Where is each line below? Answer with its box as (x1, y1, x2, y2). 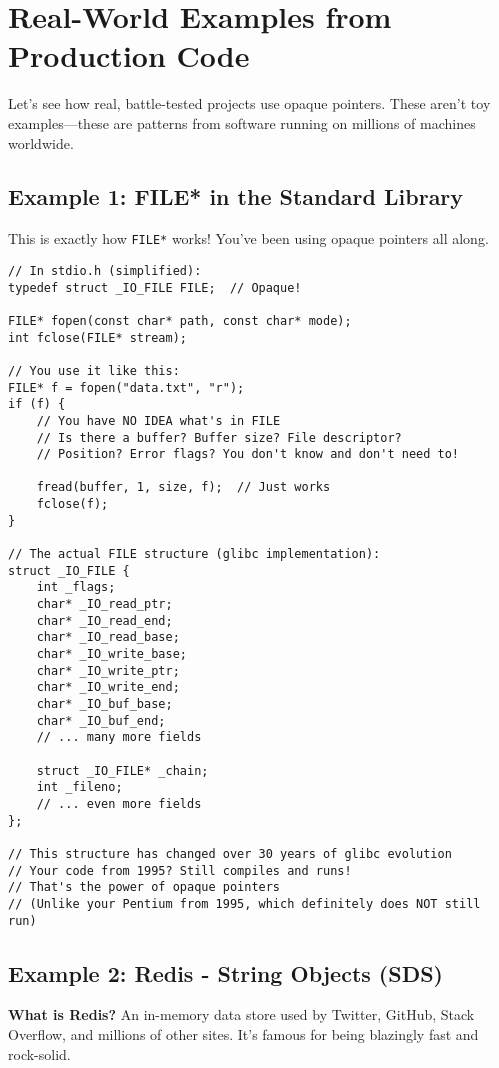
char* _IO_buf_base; (36, 697, 173, 712)
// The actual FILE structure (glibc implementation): (8, 547, 381, 562)
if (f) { (8, 397, 66, 412)
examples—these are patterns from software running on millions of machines (8, 112, 476, 133)
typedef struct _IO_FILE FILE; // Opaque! (8, 280, 302, 295)
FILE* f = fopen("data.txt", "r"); (8, 380, 245, 395)
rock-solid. (8, 1043, 71, 1064)
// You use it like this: (8, 363, 180, 378)
